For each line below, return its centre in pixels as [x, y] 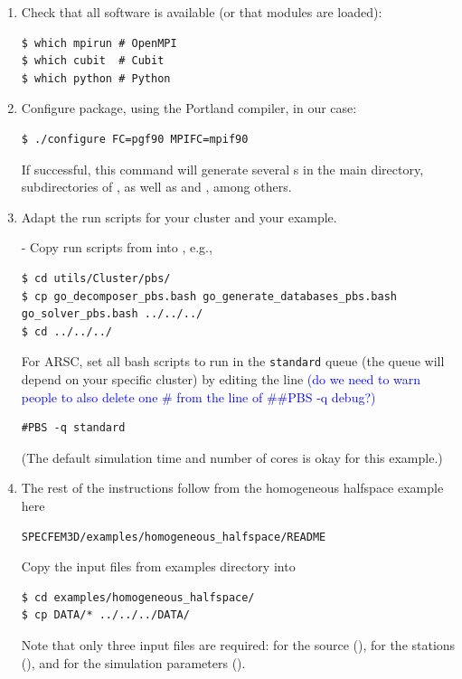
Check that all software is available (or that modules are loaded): [202, 12]
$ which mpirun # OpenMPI [99, 43]
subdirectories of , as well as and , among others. [156, 187]
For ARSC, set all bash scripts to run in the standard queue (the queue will [233, 361]
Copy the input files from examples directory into [158, 566]
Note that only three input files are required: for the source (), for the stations [238, 644]
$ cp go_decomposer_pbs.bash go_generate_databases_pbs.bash [209, 296]
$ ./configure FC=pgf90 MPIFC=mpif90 [135, 139]
